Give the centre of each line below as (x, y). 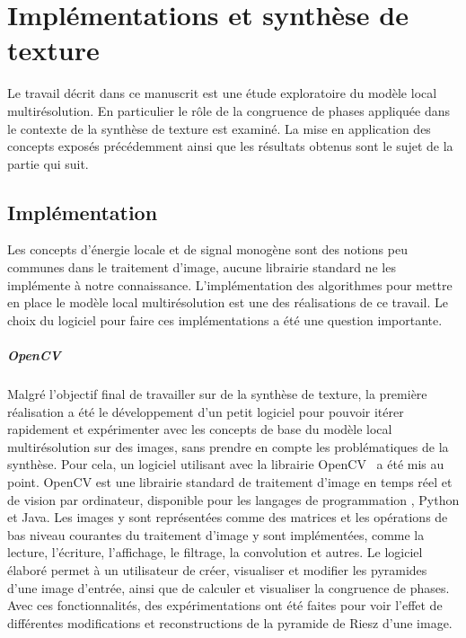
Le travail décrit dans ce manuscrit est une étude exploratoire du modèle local (222, 93)
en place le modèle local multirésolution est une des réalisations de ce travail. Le (228, 302)
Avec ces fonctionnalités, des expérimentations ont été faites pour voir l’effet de (225, 605)
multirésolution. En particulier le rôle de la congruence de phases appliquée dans (229, 110)
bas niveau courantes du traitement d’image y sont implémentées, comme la (216, 534)
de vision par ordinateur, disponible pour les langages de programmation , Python (233, 499)
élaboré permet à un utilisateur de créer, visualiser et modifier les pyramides (217, 569)
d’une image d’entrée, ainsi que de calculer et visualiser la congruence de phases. (229, 587)
